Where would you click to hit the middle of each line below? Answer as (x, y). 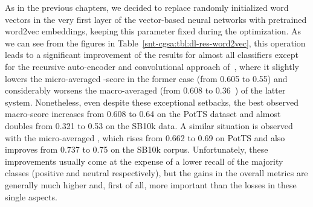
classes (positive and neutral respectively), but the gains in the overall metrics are (156, 173)
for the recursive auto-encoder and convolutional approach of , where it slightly (152, 66)
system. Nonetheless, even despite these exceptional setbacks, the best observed (152, 102)
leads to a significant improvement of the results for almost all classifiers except (152, 55)
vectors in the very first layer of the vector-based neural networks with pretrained (156, 19)
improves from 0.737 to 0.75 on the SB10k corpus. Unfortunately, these (137, 149)
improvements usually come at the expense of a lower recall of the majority (144, 161)
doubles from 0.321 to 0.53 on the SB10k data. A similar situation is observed (149, 125)
